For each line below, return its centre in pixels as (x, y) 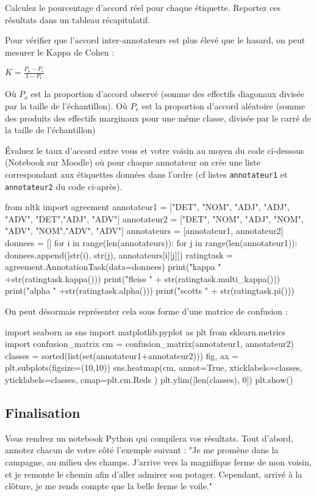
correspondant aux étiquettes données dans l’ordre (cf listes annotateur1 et (146, 174)
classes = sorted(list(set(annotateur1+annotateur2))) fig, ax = (122, 355)
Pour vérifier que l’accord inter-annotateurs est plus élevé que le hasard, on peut (155, 40)
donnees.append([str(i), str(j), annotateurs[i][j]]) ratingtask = (119, 254)
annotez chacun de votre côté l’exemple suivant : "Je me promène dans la (142, 450)
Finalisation (43, 412)
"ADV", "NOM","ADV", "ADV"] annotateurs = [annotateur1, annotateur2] (144, 231)
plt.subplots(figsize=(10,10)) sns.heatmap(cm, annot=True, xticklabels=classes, (154, 367)
